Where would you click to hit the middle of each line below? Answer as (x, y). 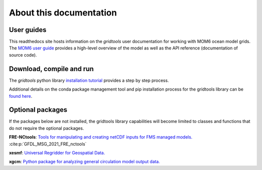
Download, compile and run (51, 69)
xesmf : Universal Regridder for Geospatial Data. (57, 153)
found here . (21, 96)
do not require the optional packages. (47, 128)
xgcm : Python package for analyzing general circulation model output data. (84, 162)
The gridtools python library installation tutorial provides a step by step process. (89, 80)
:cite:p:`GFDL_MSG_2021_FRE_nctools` (48, 144)
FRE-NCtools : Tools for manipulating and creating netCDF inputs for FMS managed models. (101, 137)
